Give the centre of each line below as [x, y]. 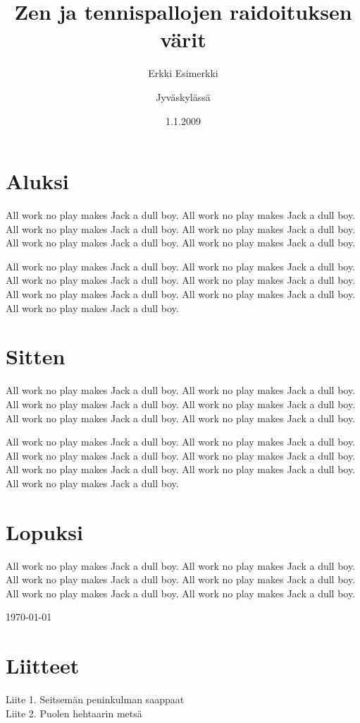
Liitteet [43, 665]
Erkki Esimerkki [183, 73]
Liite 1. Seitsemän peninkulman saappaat [95, 699]
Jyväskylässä [183, 96]
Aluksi [37, 181]
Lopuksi [44, 531]
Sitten [36, 356]
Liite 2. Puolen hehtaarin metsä [74, 713]
